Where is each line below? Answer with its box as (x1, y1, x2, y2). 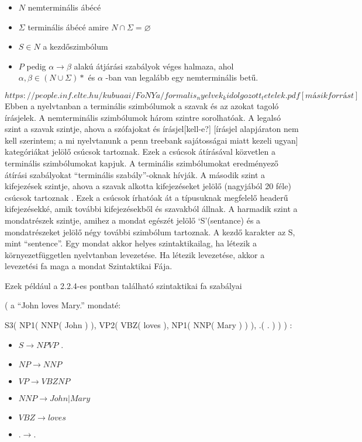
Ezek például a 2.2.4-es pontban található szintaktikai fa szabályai (5, 279, 242, 291)
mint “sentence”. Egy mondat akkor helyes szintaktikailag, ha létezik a (5, 237, 257, 249)
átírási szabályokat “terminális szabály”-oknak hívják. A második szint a (5, 168, 266, 180)
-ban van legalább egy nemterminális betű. (105, 71, 258, 83)
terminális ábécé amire (27, 20, 109, 33)
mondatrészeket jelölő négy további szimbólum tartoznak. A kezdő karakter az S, (5, 225, 295, 238)
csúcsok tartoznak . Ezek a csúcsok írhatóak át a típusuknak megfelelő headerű (5, 191, 288, 203)
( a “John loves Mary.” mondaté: (5, 299, 121, 311)
